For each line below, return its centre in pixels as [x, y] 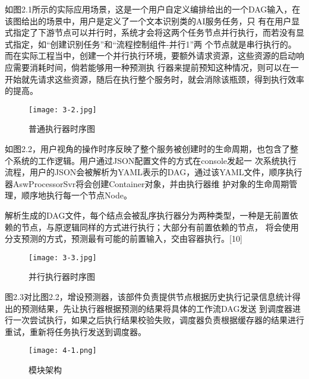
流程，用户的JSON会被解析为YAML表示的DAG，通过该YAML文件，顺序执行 [154, 172]
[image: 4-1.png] [63, 351]
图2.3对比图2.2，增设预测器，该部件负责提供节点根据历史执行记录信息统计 [149, 296]
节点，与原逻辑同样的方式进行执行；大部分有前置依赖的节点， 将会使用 [160, 227]
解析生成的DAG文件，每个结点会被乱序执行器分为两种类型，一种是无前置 [147, 215]
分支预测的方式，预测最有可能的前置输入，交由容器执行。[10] [124, 239]
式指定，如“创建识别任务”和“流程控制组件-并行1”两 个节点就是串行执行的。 [151, 44]
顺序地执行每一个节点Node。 [76, 195]
